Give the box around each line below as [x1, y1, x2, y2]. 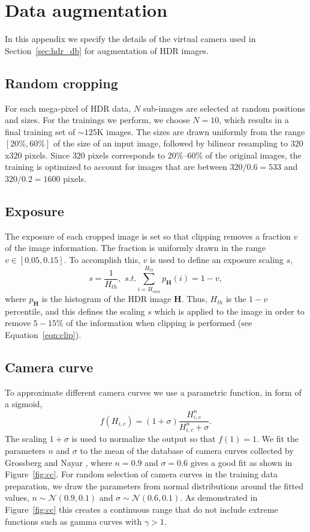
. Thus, [181, 292, 207, 305]
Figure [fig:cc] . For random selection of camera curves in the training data [5, 468, 278, 480]
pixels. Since [25, 148, 70, 161]
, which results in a [219, 113, 289, 126]
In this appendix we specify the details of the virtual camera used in [5, 32, 256, 45]
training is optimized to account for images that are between [5, 160, 227, 173]
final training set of [5, 125, 76, 138]
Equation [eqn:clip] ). [5, 328, 82, 341]
